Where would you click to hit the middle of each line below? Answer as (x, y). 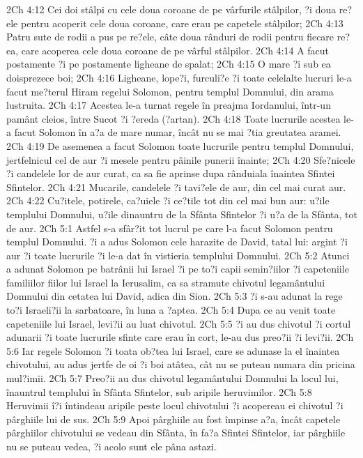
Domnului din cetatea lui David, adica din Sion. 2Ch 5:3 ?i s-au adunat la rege (175, 296)
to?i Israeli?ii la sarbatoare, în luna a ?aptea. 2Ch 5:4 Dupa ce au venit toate (171, 310)
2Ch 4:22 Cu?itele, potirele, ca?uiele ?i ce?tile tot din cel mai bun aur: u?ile (168, 200)
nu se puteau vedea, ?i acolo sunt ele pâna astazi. (111, 446)
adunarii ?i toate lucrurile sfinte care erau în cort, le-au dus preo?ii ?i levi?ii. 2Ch (180, 337)
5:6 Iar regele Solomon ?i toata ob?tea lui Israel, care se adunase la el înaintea (173, 350)
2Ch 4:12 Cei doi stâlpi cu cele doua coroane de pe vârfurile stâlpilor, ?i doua (171, 9)
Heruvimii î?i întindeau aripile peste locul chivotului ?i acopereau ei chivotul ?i (175, 405)
